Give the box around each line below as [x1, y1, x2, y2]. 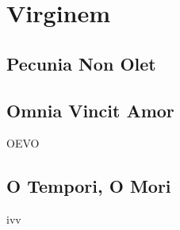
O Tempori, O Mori [6, 174, 171, 198]
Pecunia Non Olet [6, 51, 156, 75]
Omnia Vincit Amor [6, 98, 174, 122]
